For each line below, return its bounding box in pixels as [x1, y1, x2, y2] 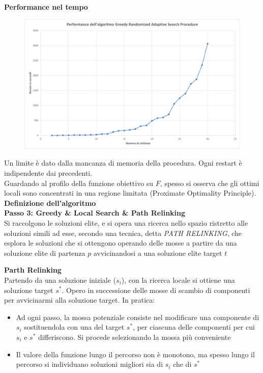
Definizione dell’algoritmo [4, 197, 96, 208]
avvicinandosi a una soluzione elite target [93, 247, 222, 258]
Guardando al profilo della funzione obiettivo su [4, 177, 154, 188]
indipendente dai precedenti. [4, 168, 93, 178]
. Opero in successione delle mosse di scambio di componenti [62, 284, 250, 295]
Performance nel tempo [4, 2, 88, 12]
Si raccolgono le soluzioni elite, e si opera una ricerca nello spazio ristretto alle [4, 217, 248, 228]
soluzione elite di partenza [4, 247, 85, 258]
